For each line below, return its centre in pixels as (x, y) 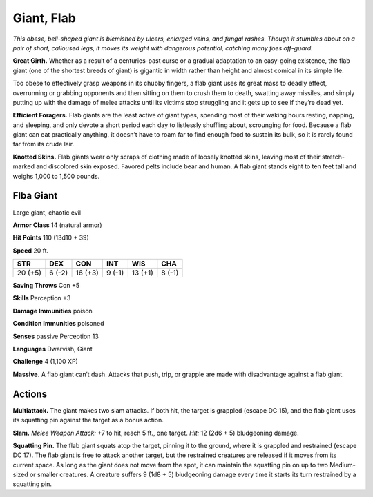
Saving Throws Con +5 (46, 286)
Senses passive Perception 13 (56, 336)
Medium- (342, 465)
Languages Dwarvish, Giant (52, 349)
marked (23, 166)
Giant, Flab (44, 18)
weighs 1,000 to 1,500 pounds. (56, 176)
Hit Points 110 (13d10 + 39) (51, 237)
